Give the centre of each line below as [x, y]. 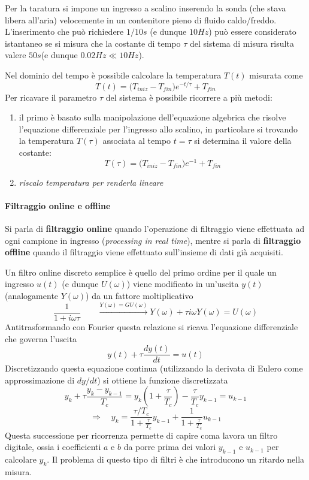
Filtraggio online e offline [58, 205]
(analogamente [32, 296]
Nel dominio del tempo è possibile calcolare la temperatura [113, 75]
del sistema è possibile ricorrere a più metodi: [189, 97]
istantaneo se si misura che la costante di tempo [93, 43]
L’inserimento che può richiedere [64, 31]
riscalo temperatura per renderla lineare [91, 182]
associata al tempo [137, 141]
